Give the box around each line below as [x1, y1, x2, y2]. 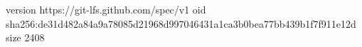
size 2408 [6, 30, 45, 45]
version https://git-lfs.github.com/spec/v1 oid [6, 2, 206, 16]
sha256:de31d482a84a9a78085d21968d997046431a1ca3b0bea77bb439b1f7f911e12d [6, 16, 356, 31]
